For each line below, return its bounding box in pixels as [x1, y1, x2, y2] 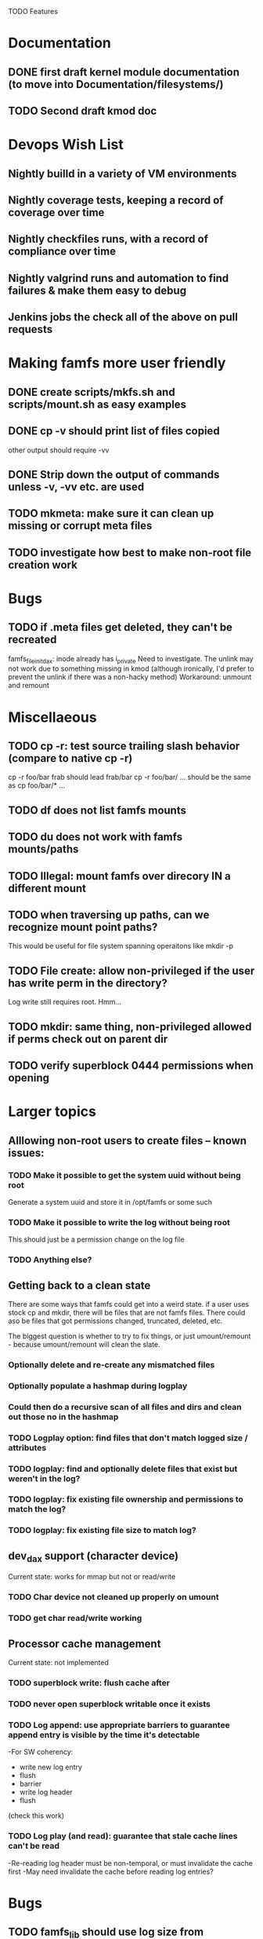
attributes [8, 1442, 47, 1453]
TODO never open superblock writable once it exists [8, 1698, 211, 1709]
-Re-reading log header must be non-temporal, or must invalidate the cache [8, 1858, 253, 1868]
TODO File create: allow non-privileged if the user [8, 964, 255, 977]
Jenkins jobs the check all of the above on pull [8, 310, 239, 324]
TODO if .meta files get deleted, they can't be [8, 620, 233, 635]
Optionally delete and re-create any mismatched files [8, 1359, 215, 1370]
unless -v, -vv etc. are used [8, 480, 145, 493]
